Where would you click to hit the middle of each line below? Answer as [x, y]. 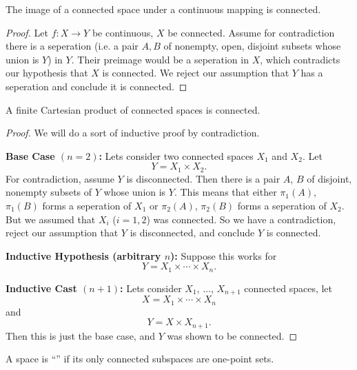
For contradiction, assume [60, 178]
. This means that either [225, 192]
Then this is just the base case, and [80, 335]
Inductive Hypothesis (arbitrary [83, 255]
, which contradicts [300, 59]
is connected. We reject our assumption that [196, 73]
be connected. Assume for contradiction [251, 32]
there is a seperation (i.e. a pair [72, 46]
